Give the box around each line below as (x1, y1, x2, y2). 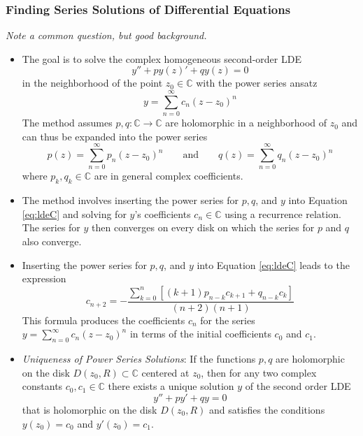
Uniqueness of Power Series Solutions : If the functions (22, 351, 256, 366)
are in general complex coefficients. (94, 168, 243, 183)
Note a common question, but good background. (6, 28, 207, 43)
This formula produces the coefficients (22, 312, 185, 327)
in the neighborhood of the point (22, 75, 163, 90)
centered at (141, 365, 190, 379)
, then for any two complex (201, 365, 317, 379)
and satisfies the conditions (208, 402, 325, 416)
